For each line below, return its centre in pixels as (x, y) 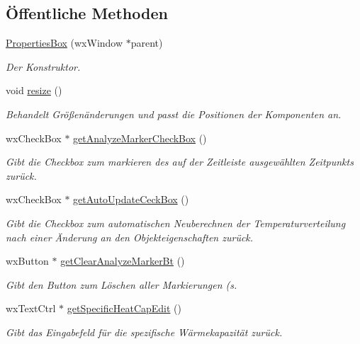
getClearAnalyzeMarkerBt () (123, 261)
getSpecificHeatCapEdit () (124, 308)
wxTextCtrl (31, 308)
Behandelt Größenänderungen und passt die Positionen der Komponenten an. (174, 114)
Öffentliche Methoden (87, 13)
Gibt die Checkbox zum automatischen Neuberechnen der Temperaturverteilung (176, 223)
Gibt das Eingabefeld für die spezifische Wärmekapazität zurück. (144, 332)
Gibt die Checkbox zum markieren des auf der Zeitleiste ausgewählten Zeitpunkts (180, 162)
